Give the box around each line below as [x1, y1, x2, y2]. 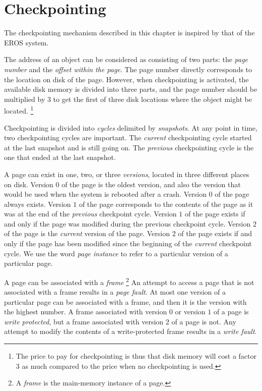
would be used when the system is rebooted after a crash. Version [4, 189, 207, 199]
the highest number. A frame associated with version [4, 306, 167, 317]
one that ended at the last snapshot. [4, 152, 116, 162]
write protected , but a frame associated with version [4, 316, 164, 326]
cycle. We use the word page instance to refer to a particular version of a [4, 248, 228, 258]
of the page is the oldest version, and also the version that [61, 179, 241, 189]
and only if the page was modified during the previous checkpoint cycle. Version [4, 218, 251, 229]
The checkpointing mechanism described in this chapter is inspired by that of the [4, 27, 255, 38]
